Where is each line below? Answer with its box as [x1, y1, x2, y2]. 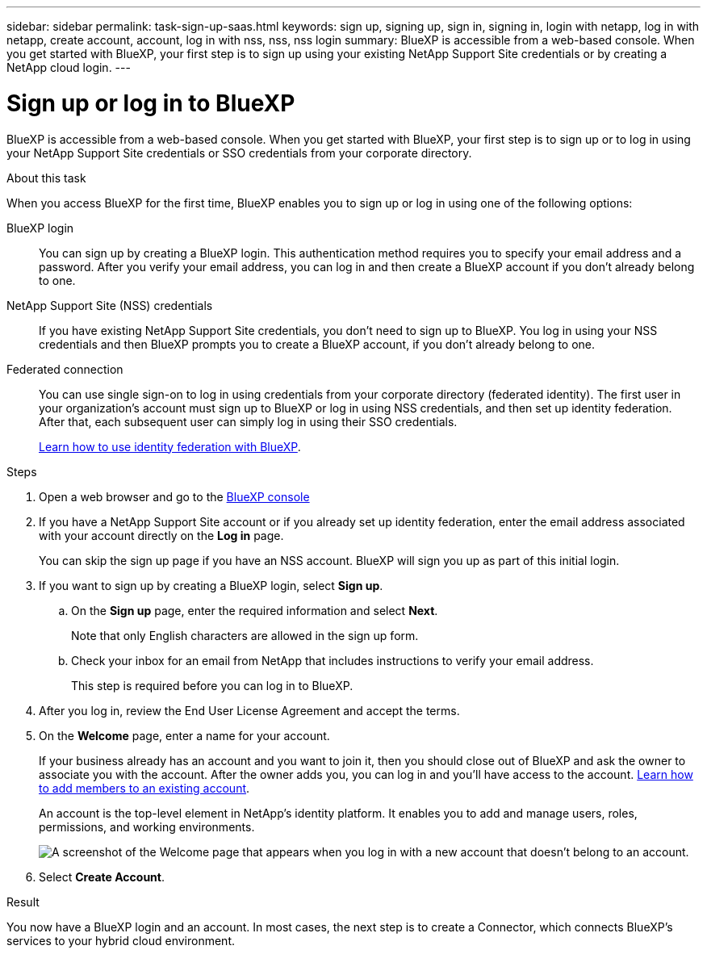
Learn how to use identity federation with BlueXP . [39, 439, 301, 454]
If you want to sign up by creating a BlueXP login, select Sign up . [39, 578, 383, 592]
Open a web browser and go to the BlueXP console [39, 489, 310, 504]
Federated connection [6, 362, 123, 376]
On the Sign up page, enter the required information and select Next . [71, 603, 438, 617]
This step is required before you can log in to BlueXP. [71, 678, 353, 692]
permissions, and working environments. [39, 819, 255, 834]
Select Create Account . [39, 869, 165, 884]
